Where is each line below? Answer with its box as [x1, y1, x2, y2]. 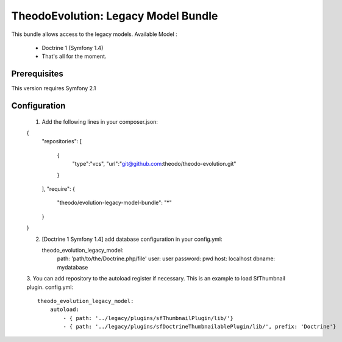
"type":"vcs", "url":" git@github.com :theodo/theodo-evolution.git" [72, 160, 237, 168]
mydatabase [57, 263, 88, 271]
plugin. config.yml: [26, 283, 73, 291]
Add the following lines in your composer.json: [41, 118, 159, 125]
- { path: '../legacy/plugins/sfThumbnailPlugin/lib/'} [63, 315, 234, 321]
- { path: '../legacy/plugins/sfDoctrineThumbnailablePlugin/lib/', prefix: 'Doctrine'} [63, 323, 337, 330]
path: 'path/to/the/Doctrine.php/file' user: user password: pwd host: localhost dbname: [57, 255, 276, 262]
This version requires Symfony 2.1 [11, 85, 96, 92]
